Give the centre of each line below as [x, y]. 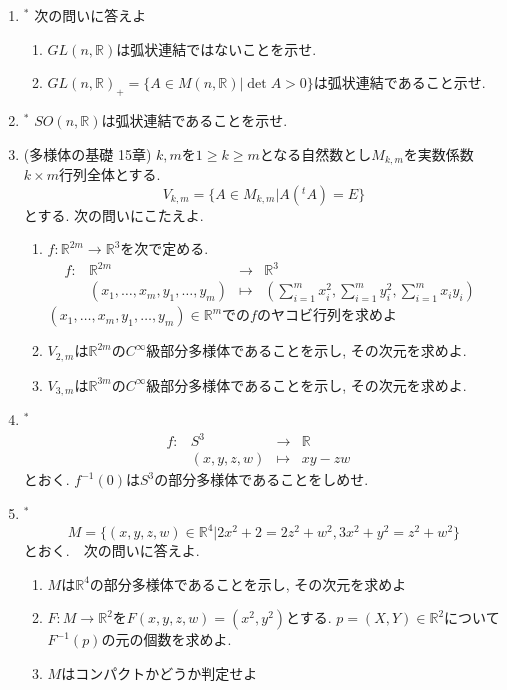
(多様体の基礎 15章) [87, 153]
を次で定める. [164, 248]
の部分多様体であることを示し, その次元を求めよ [248, 583]
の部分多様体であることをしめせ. [261, 479]
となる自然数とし [315, 153]
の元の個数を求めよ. [166, 639]
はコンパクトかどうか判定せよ [159, 672]
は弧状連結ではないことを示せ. [216, 48]
